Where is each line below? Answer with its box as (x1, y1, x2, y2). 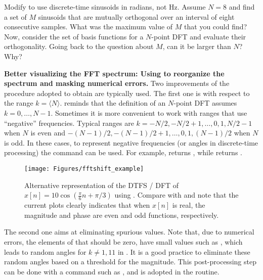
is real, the (172, 200, 205, 210)
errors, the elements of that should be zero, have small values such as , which (4, 236, 243, 247)
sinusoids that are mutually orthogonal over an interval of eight (38, 11, 235, 22)
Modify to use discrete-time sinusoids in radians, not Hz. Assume (4, 2, 206, 12)
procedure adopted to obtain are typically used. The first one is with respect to (4, 87, 250, 98)
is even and (30, 127, 65, 138)
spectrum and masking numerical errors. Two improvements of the (4, 78, 230, 88)
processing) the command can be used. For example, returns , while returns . (4, 147, 242, 158)
